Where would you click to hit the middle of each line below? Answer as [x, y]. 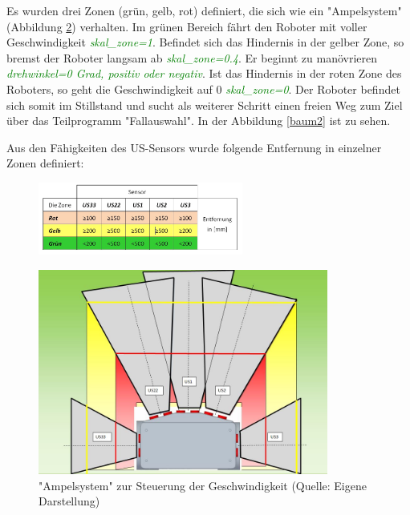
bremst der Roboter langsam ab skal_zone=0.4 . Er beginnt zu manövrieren [192, 57]
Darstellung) [69, 501]
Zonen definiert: [45, 163]
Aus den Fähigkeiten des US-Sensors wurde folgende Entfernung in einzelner [194, 147]
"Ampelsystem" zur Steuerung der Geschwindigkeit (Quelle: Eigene [203, 485]
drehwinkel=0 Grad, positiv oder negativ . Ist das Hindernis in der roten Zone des [204, 73]
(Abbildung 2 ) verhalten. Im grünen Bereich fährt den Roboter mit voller [187, 26]
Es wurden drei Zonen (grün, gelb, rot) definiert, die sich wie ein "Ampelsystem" [204, 10]
